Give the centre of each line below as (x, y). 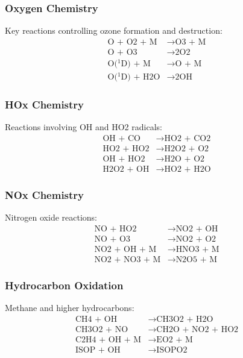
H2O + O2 (185, 159)
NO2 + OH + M (125, 249)
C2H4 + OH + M (108, 340)
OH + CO (122, 138)
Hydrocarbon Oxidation (64, 285)
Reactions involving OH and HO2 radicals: (84, 127)
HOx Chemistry (45, 105)
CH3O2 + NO (102, 329)
